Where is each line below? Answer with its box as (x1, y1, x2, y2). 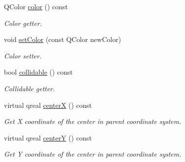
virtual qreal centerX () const (4, 100, 92, 110)
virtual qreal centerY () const (4, 132, 92, 142)
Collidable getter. (4, 83, 55, 93)
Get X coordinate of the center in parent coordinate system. (4, 116, 182, 126)
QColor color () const (4, 1, 68, 11)
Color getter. (4, 18, 42, 28)
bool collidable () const (4, 67, 73, 77)
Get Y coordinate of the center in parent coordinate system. (4, 149, 182, 159)
